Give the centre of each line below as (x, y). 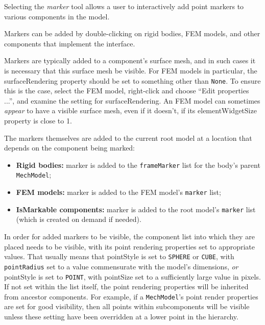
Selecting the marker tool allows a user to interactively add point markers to (124, 6)
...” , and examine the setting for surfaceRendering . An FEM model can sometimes (132, 100)
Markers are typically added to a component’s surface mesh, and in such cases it (130, 60)
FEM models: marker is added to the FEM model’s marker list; (118, 192)
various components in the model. (57, 16)
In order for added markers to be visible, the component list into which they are (129, 236)
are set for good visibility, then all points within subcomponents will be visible (127, 306)
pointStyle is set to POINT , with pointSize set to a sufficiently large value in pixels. (132, 276)
